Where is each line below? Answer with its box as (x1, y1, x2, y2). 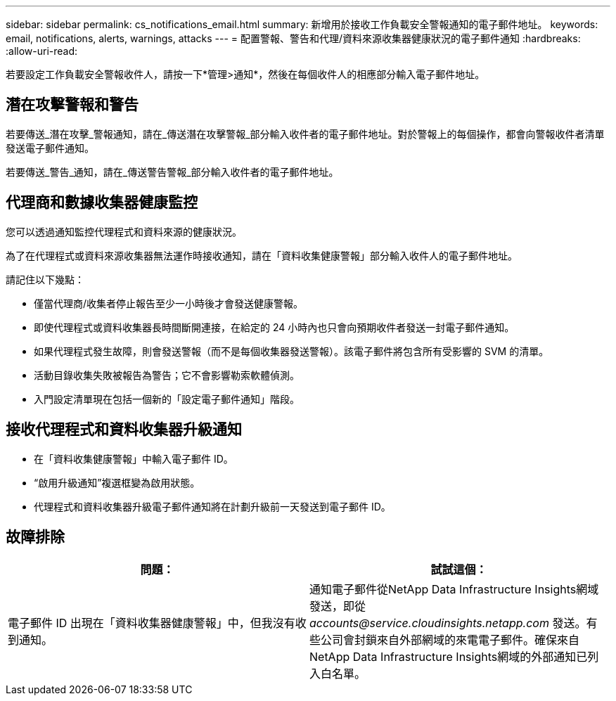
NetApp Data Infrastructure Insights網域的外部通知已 (309, 650, 588, 664)
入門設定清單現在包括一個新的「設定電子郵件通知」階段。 (34, 392, 300, 405)
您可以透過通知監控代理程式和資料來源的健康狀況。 (6, 225, 242, 238)
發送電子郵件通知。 (6, 141, 94, 154)
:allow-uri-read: (6, 45, 78, 57)
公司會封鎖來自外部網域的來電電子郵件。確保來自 (321, 633, 580, 648)
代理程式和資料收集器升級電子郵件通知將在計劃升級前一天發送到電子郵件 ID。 (34, 500, 391, 513)
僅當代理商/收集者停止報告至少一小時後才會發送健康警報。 (34, 297, 304, 309)
